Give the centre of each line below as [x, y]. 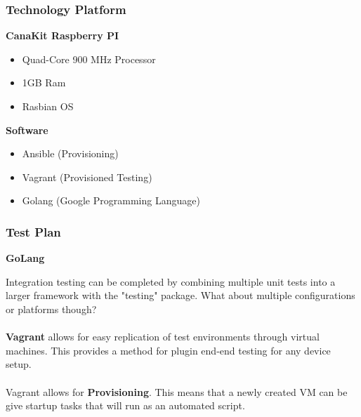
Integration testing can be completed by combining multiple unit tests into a [171, 281]
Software [27, 130]
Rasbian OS [48, 106]
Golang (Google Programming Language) [111, 200]
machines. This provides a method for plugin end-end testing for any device [168, 350]
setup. [19, 364]
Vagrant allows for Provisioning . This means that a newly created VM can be [177, 391]
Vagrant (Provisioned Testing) [87, 177]
